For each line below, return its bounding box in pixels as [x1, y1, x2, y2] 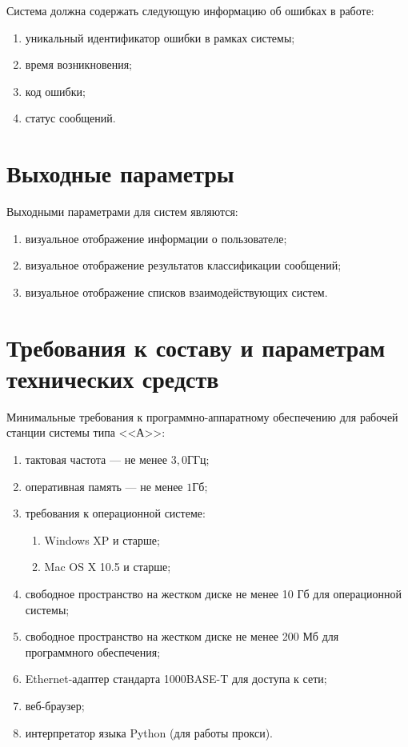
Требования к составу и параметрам [6, 330, 386, 363]
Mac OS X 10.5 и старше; [44, 558, 171, 575]
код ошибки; [25, 82, 86, 99]
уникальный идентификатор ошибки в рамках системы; [25, 29, 295, 46]
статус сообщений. [25, 110, 116, 126]
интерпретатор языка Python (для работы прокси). [25, 724, 273, 741]
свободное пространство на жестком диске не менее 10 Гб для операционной [25, 585, 402, 601]
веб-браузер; [25, 697, 85, 713]
